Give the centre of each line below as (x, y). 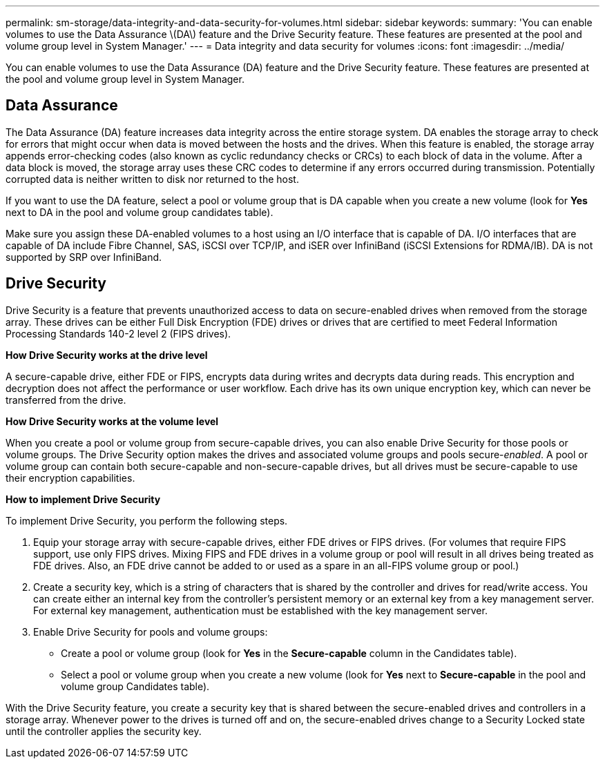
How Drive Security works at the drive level (107, 355)
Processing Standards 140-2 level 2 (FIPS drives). (118, 333)
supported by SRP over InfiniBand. (84, 257)
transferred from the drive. (66, 400)
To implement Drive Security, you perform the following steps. (147, 520)
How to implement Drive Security (83, 499)
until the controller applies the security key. (104, 731)
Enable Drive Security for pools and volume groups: (151, 631)
